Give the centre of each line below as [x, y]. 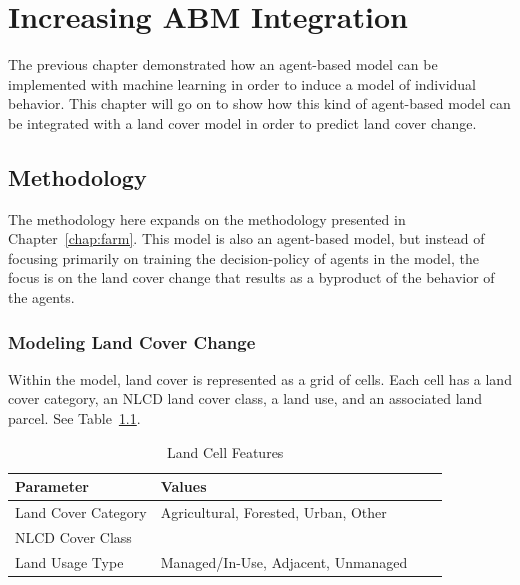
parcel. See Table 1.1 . [74, 418]
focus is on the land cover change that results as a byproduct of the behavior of [251, 277]
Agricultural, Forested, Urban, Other [273, 512]
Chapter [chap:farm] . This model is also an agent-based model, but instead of [246, 238]
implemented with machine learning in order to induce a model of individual [242, 83]
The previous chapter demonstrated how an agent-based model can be [223, 64]
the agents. [41, 297]
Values [183, 486]
